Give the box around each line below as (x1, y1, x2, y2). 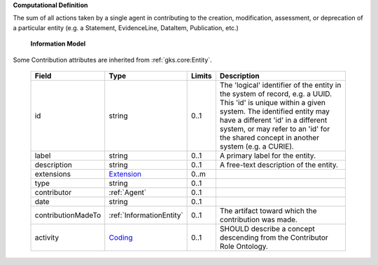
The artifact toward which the (219, 205, 318, 215)
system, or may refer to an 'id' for (219, 123, 330, 133)
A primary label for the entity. (219, 151, 316, 161)
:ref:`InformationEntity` (108, 210, 183, 220)
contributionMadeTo (34, 210, 101, 220)
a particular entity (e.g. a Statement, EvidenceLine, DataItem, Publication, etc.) (13, 23, 239, 32)
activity (34, 232, 59, 242)
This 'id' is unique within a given (219, 97, 325, 107)
